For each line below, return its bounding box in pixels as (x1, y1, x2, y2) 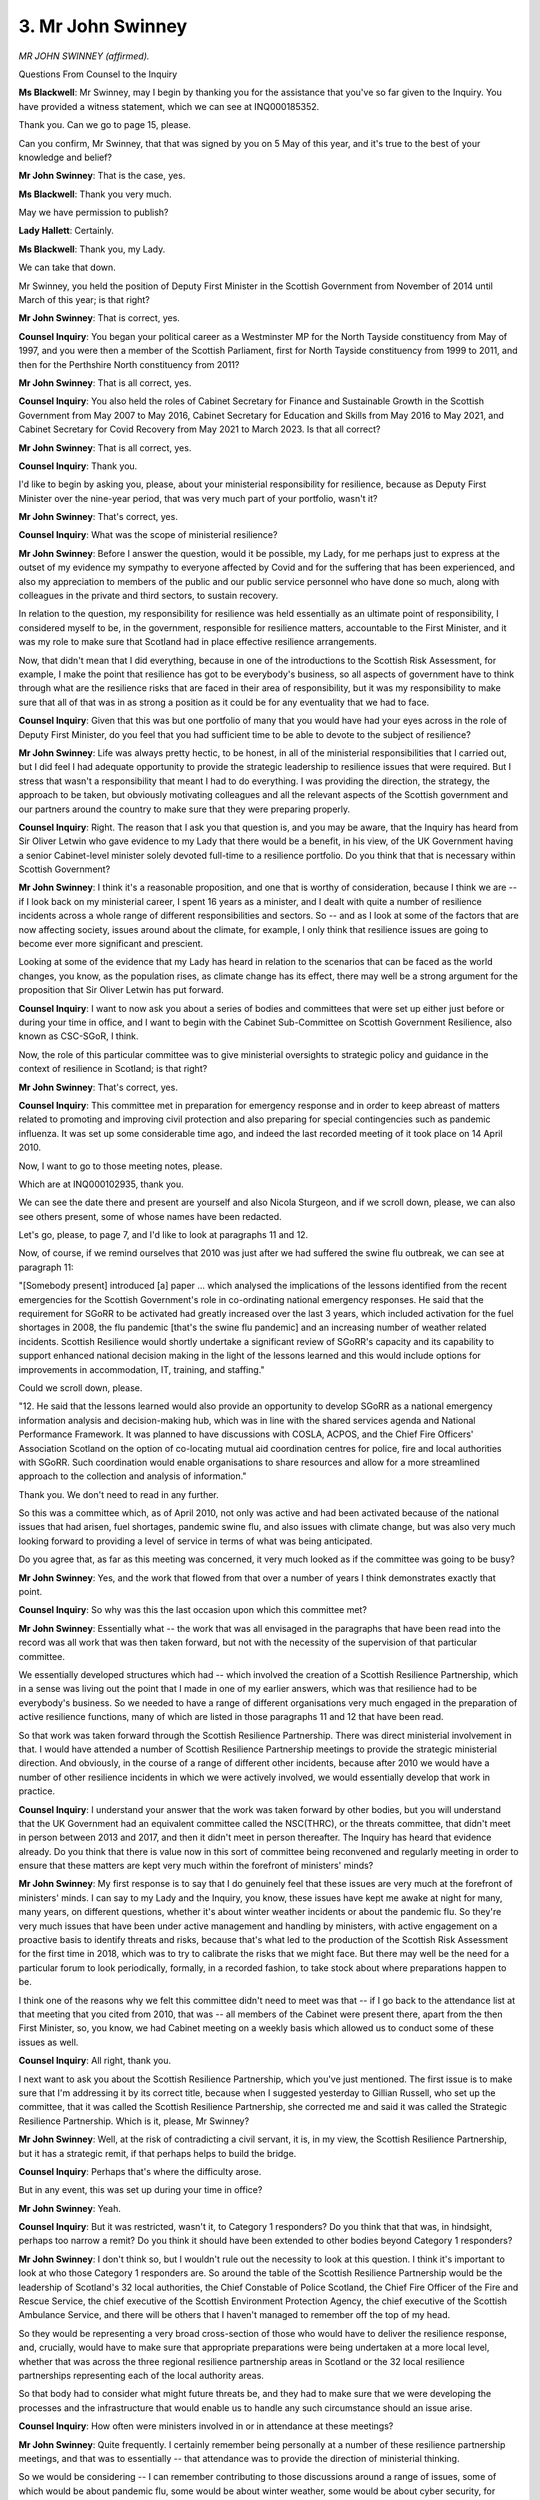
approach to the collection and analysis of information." (18, 1470, 247, 1482)
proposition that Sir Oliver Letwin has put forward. (18, 984, 224, 996)
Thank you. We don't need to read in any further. (18, 1488, 219, 1500)
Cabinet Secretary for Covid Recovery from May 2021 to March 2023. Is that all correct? (18, 423, 381, 435)
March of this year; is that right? (18, 294, 150, 306)
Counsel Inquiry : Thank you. (18, 460, 138, 472)
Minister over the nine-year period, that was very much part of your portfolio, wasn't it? (18, 492, 378, 504)
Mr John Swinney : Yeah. (18, 2202, 122, 2214)
